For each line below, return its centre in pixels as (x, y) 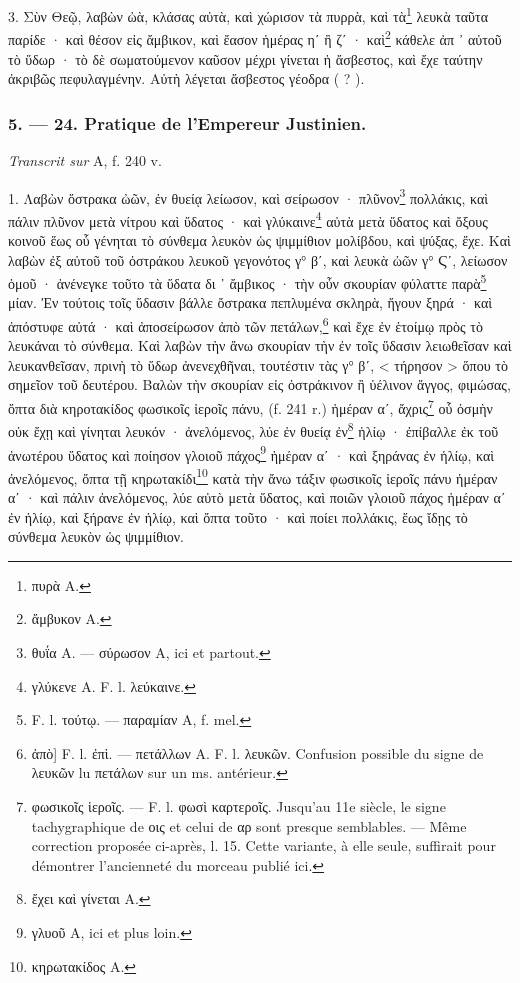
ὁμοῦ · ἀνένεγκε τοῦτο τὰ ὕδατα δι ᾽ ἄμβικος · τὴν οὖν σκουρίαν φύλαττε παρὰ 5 (247, 281)
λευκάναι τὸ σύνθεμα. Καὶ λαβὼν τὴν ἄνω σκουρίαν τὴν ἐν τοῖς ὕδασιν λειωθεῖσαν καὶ (260, 345)
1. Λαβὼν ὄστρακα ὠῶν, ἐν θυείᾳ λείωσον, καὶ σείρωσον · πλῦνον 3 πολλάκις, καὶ (248, 196)
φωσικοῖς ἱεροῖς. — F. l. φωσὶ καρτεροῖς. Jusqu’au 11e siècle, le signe (238, 806)
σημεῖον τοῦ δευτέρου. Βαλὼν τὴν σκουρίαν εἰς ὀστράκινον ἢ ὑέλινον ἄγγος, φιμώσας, (259, 384)
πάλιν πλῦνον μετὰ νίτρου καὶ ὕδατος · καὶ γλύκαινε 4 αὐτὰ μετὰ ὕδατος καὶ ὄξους (248, 219)
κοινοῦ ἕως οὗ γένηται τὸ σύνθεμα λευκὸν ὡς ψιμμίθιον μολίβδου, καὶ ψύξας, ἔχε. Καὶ (259, 240)
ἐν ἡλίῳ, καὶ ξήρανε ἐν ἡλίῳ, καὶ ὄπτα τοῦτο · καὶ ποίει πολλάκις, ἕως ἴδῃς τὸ (238, 516)
